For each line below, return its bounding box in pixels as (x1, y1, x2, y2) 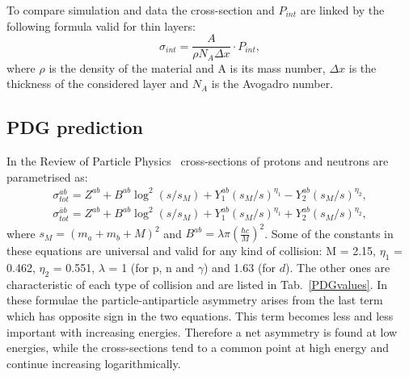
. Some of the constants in (264, 224, 394, 241)
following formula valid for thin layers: (6, 17, 196, 34)
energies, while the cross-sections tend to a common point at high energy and (6, 339, 389, 356)
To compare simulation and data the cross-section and (6, 2, 275, 18)
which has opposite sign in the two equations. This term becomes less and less (6, 307, 394, 324)
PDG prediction (6, 115, 143, 140)
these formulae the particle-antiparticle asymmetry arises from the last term (6, 291, 383, 308)
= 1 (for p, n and (108, 258, 195, 275)
